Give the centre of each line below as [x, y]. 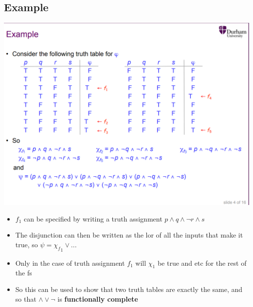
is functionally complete [98, 298]
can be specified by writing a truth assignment [93, 218]
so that [26, 298]
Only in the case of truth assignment [70, 263]
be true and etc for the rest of [202, 263]
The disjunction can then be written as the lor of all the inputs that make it [129, 235]
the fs [24, 273]
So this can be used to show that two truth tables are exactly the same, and [129, 289]
